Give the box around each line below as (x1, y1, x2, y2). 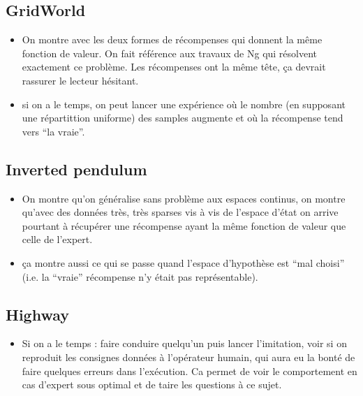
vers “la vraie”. (22, 124, 85, 138)
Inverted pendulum (6, 158, 147, 179)
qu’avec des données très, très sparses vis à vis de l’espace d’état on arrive (22, 205, 339, 219)
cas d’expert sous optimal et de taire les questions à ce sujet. (22, 377, 282, 392)
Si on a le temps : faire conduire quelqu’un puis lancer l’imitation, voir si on (22, 336, 347, 351)
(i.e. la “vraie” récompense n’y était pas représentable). (22, 269, 258, 284)
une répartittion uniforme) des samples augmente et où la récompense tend (22, 110, 343, 125)
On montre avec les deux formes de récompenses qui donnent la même (22, 32, 323, 47)
